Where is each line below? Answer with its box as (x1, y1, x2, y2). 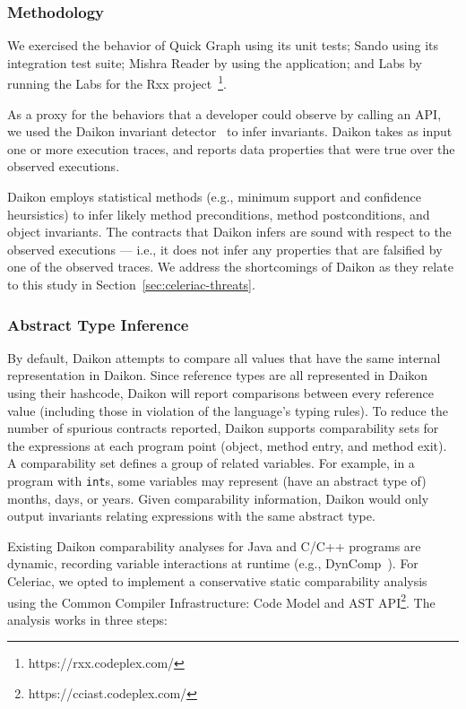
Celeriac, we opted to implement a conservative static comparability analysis (7, 572, 427, 590)
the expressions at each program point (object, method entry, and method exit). (7, 436, 447, 454)
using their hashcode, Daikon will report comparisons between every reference (7, 384, 434, 402)
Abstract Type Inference (7, 313, 189, 335)
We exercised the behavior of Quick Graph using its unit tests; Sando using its (7, 36, 439, 55)
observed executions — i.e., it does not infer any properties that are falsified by (7, 239, 443, 258)
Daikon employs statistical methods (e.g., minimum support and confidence (7, 187, 421, 206)
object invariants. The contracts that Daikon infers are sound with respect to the (7, 222, 452, 241)
